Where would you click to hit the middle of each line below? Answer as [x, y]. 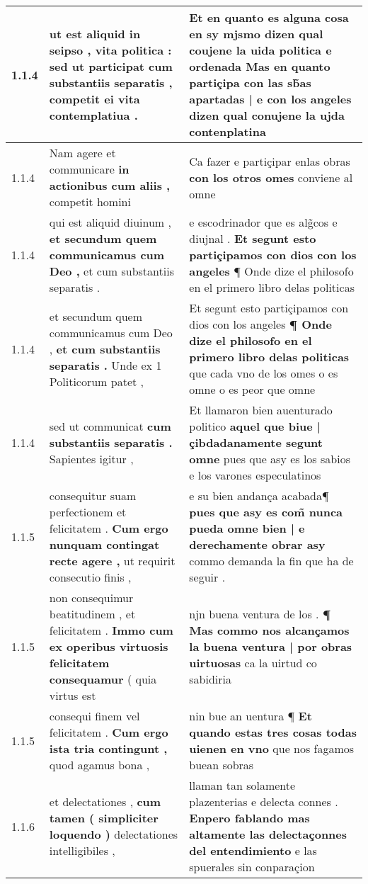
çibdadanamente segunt [256, 442]
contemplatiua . [93, 115]
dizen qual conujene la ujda [267, 115]
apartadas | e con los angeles [270, 99]
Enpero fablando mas [249, 818]
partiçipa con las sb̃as [250, 83]
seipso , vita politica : [110, 50]
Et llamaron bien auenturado [261, 410]
